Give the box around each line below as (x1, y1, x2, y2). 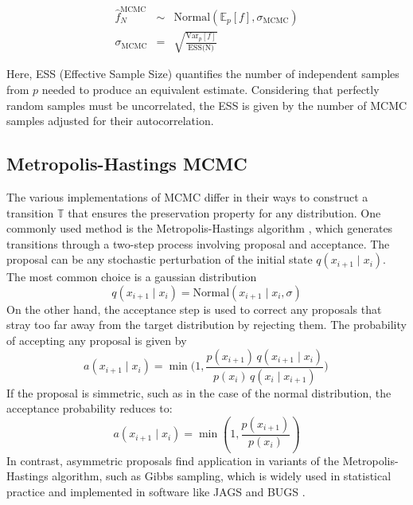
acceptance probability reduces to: (6, 400, 173, 417)
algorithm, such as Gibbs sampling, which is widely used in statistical (52, 468, 392, 484)
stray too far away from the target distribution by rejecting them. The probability (6, 316, 407, 333)
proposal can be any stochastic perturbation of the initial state (6, 251, 313, 268)
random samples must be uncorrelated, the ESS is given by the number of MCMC (6, 96, 407, 113)
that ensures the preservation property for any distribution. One (68, 204, 381, 221)
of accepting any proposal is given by (6, 332, 187, 349)
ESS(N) (188, 43, 214, 52)
